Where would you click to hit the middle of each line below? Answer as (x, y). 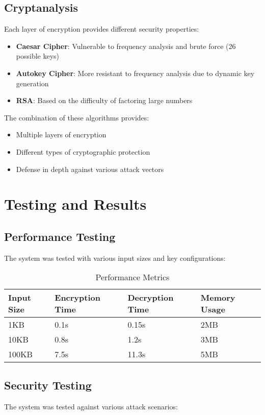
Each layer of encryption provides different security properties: (102, 29)
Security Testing (48, 385)
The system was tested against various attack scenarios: (91, 406)
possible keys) (38, 56)
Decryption (151, 298)
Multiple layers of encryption (61, 135)
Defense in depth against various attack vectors (90, 169)
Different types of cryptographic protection (83, 151)
